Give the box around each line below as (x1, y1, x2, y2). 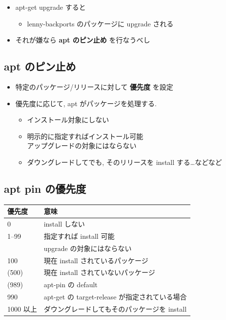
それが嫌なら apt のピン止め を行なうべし (15, 35, 150, 45)
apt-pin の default (43, 279, 98, 290)
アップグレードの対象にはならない (27, 140, 137, 151)
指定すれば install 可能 (43, 230, 115, 241)
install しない (43, 219, 85, 229)
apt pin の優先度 (4, 181, 86, 196)
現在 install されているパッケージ (43, 255, 148, 265)
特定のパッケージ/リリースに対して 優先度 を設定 (15, 81, 173, 91)
